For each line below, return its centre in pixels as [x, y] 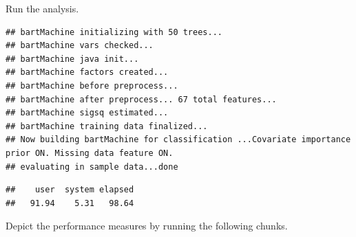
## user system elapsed [70, 190]
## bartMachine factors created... [87, 72]
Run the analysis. [42, 8]
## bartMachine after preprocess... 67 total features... [141, 99]
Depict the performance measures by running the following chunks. [147, 226]
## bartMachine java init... [72, 59]
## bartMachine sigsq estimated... [87, 113]
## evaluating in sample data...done [92, 167]
